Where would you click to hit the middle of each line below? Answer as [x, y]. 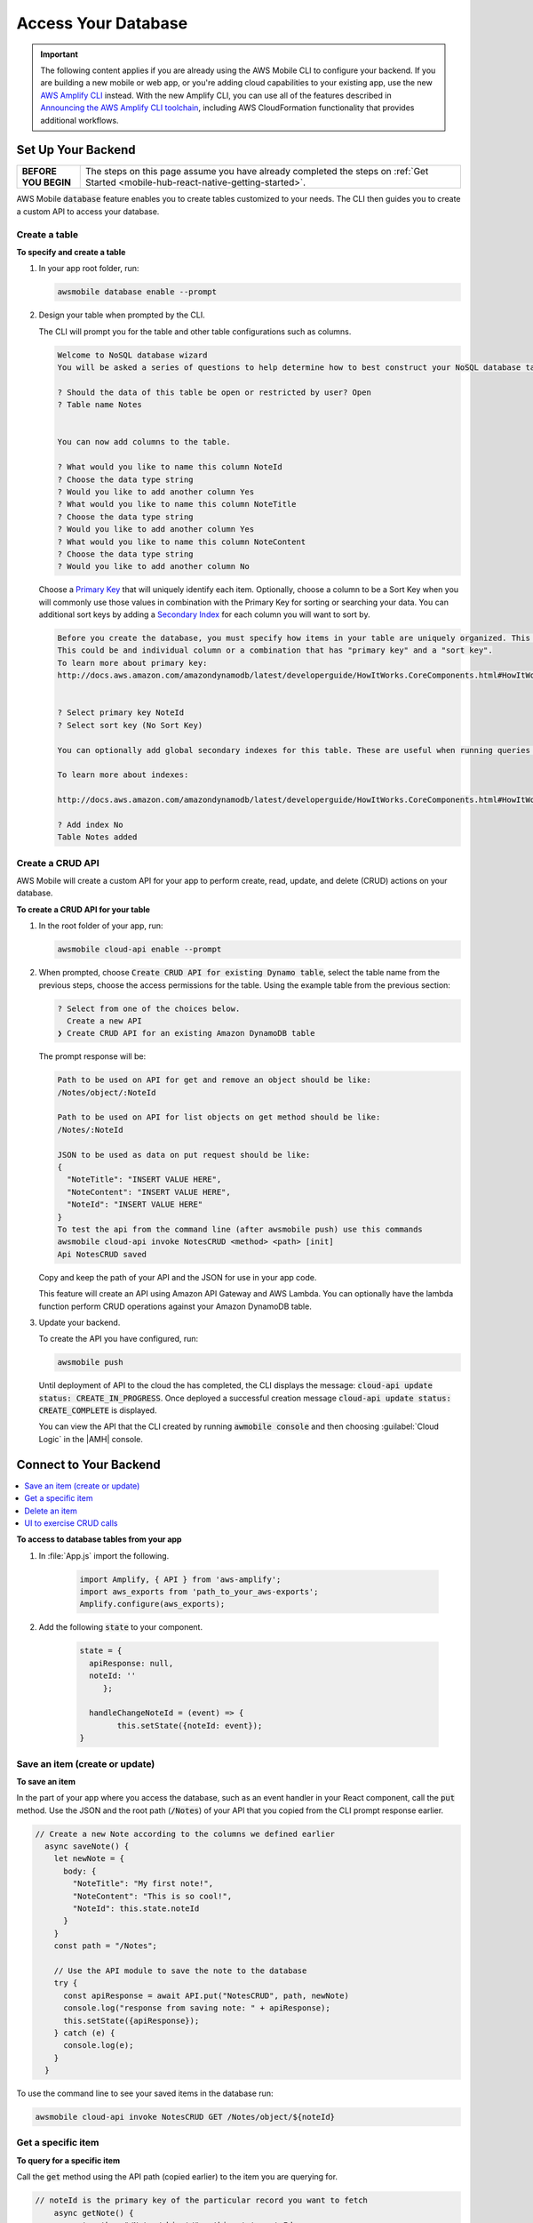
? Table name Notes [99, 405]
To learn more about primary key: [132, 663]
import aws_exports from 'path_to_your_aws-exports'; [199, 1592]
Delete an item [51, 1511]
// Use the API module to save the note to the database [180, 1970]
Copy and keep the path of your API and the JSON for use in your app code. [178, 1277]
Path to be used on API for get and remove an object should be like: [215, 1080]
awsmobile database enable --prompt [137, 292]
